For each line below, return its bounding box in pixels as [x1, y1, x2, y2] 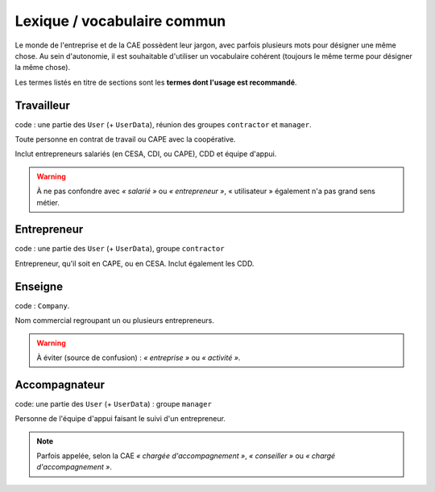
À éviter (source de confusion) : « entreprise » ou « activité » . [36, 353, 241, 362]
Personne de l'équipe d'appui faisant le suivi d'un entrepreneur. [14, 414, 226, 424]
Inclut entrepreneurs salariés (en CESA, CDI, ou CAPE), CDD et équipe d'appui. [14, 149, 277, 159]
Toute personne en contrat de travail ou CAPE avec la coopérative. [14, 134, 236, 144]
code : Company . [14, 300, 70, 310]
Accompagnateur [14, 378, 105, 391]
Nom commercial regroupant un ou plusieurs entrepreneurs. [14, 316, 215, 325]
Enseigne [14, 279, 64, 293]
